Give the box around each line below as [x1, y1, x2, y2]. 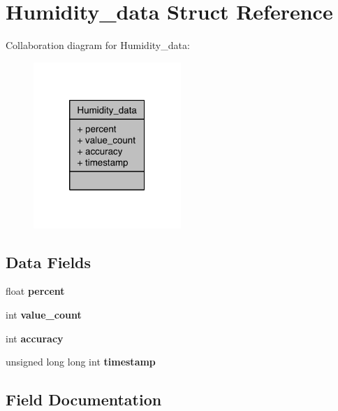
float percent [6, 284, 65, 298]
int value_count [6, 307, 82, 321]
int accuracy [6, 330, 64, 345]
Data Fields [6, 251, 91, 272]
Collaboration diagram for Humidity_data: [6, 38, 190, 53]
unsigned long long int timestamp [6, 354, 156, 369]
